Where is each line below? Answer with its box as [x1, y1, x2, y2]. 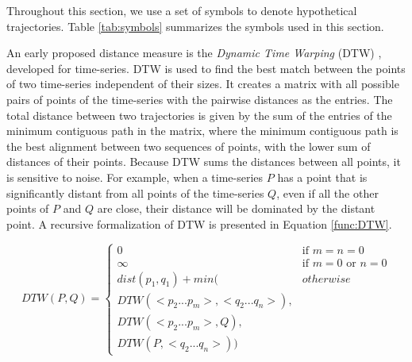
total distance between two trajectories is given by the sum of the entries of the [6, 106, 392, 123]
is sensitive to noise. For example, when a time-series [6, 168, 264, 185]
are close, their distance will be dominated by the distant [97, 200, 375, 217]
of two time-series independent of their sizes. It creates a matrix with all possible [6, 75, 399, 92]
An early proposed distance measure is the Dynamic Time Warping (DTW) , [6, 44, 382, 61]
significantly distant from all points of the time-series [6, 184, 264, 201]
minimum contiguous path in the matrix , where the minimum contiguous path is [6, 122, 399, 139]
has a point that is [277, 168, 368, 185]
